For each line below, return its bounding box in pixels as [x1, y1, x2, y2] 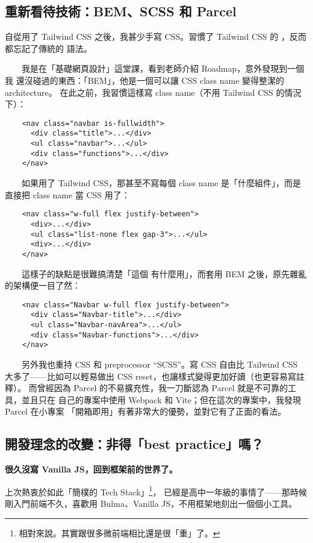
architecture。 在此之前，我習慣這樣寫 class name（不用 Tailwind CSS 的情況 [5, 86, 302, 98]
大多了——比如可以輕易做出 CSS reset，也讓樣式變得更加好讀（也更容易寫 [5, 369, 296, 382]
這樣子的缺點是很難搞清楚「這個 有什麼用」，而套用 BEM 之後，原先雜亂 [21, 267, 307, 280]
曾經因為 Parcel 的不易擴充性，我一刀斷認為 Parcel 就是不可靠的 [37, 381, 288, 394]
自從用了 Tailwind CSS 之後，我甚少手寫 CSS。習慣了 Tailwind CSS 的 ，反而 [5, 30, 306, 43]
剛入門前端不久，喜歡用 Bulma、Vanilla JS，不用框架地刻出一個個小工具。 [5, 497, 297, 509]
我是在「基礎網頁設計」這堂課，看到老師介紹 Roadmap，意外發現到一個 [21, 62, 305, 75]
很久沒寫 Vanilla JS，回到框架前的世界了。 [5, 463, 178, 476]
